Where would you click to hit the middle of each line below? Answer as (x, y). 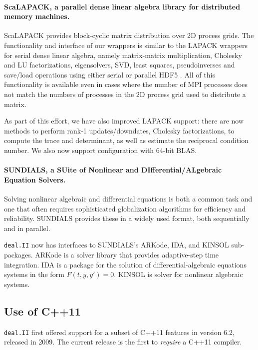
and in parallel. (27, 228)
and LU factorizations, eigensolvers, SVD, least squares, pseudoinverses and (120, 65)
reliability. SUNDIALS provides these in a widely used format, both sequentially (127, 218)
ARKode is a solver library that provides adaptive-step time (127, 254)
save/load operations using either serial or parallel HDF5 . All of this (110, 74)
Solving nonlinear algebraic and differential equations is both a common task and (128, 198)
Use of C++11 (42, 311)
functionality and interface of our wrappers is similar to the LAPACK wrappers (126, 45)
